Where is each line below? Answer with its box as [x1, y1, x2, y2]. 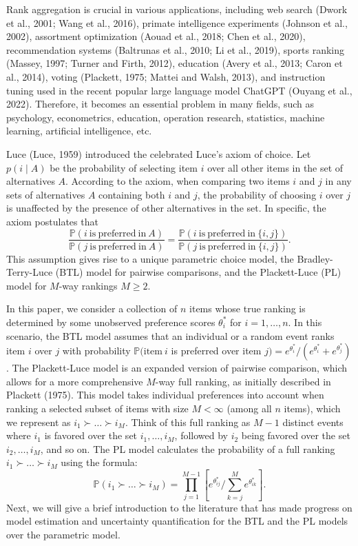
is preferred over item [171, 343, 262, 358]
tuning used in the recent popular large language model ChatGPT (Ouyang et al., [6, 83, 352, 97]
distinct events [282, 414, 344, 429]
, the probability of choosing [197, 187, 317, 201]
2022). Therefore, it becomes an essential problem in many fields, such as [6, 97, 314, 111]
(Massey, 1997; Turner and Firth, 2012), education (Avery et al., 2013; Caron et [6, 56, 343, 70]
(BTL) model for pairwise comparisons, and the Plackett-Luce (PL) [55, 265, 341, 279]
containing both [98, 187, 165, 201]
